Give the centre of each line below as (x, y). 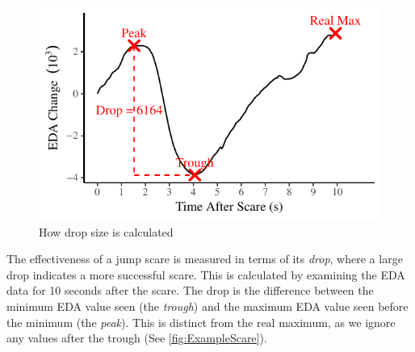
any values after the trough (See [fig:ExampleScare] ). (137, 338)
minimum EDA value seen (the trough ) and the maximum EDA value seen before (207, 306)
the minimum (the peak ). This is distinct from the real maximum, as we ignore (201, 322)
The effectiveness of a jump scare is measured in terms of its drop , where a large (205, 259)
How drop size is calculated (106, 231)
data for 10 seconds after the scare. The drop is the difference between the (190, 290)
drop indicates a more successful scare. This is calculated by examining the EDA (206, 274)
